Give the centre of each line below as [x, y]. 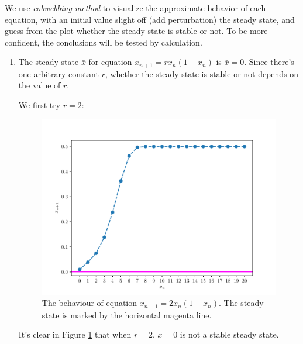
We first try [39, 105]
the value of [39, 85]
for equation [110, 62]
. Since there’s [269, 62]
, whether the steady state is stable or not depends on [202, 73]
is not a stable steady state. [229, 334]
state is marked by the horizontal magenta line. [127, 314]
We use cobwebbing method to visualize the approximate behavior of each [135, 8]
